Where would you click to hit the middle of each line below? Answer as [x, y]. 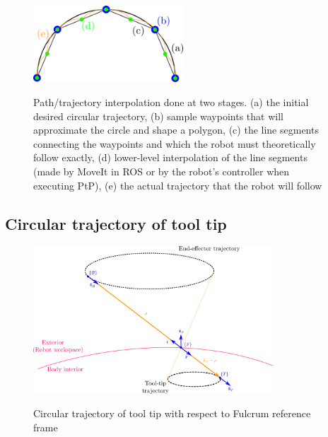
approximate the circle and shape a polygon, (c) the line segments [176, 130]
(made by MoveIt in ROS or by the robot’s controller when [162, 171]
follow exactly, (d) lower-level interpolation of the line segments [170, 157]
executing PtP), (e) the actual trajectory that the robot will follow [178, 185]
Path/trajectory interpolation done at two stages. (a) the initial [171, 102]
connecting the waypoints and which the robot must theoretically [175, 143]
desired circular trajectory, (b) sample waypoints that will [158, 116]
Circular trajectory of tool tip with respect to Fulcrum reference [172, 413]
